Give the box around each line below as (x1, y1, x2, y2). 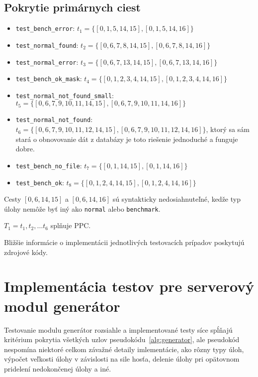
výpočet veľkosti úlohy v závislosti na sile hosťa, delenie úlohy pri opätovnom (4, 354, 240, 364)
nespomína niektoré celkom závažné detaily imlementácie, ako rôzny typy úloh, (4, 344, 244, 354)
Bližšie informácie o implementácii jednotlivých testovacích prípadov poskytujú (4, 237, 245, 248)
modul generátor (4, 295, 120, 316)
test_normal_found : (15, 39, 79, 50)
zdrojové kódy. (4, 247, 48, 257)
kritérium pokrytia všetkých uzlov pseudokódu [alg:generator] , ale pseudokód (4, 334, 240, 345)
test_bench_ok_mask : (15, 73, 82, 84)
